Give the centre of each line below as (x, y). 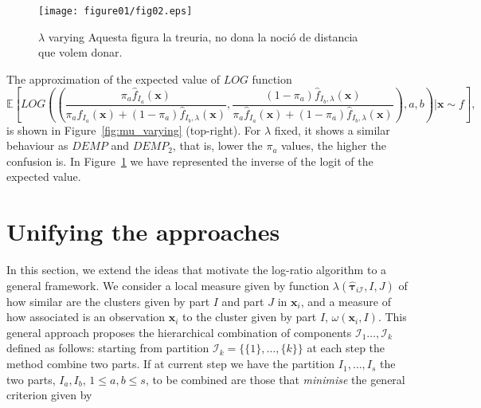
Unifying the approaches (143, 231)
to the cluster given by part (250, 317)
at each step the (346, 348)
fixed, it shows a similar (332, 129)
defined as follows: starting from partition (108, 348)
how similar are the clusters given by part (108, 301)
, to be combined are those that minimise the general (275, 379)
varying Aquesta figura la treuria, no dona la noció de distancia (203, 36)
